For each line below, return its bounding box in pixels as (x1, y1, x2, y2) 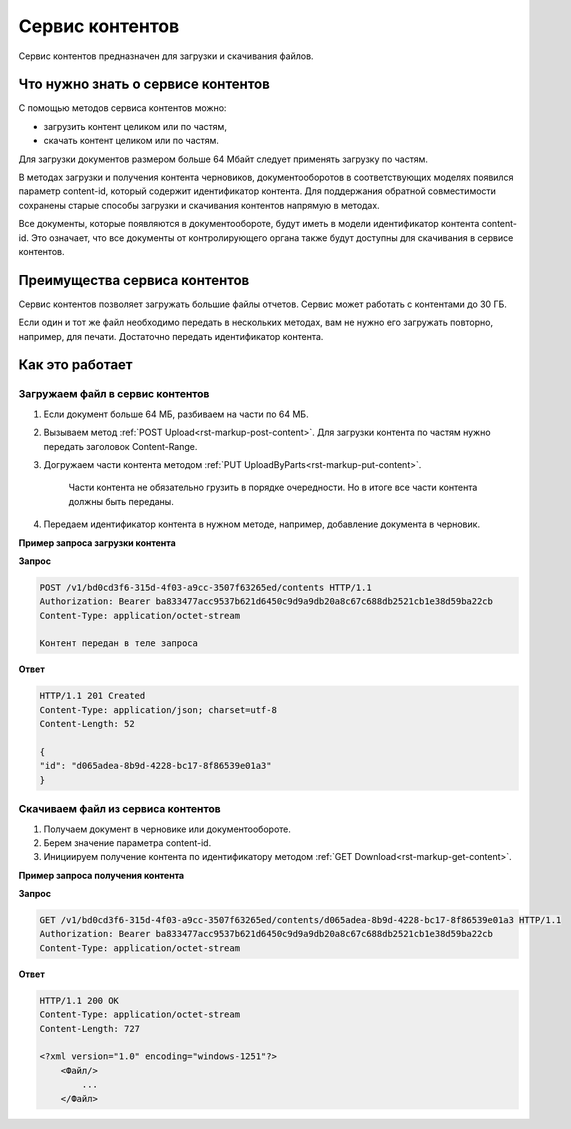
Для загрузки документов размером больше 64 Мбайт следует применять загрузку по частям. (18, 153, 429, 165)
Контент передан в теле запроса (39, 638, 199, 649)
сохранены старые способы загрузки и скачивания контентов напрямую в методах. (18, 199, 380, 211)
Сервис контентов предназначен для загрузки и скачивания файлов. (18, 50, 314, 62)
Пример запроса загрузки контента (18, 536, 177, 549)
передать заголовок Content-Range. (43, 440, 198, 452)
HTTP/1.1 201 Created (39, 690, 146, 702)
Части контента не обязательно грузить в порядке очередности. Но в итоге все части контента (68, 481, 478, 494)
